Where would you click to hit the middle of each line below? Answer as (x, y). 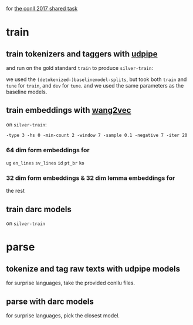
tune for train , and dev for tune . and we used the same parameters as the (95, 86)
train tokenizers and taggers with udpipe (82, 54)
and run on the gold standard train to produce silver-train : (80, 68)
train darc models (39, 209)
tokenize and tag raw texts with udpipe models (93, 269)
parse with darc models (50, 301)
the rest (16, 191)
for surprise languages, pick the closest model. (63, 316)
